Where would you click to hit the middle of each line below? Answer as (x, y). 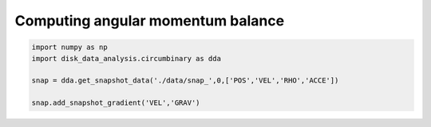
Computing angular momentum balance (150, 21)
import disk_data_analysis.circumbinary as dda (126, 58)
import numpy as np (69, 47)
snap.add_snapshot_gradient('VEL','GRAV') (116, 103)
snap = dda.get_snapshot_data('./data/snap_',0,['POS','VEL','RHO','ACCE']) (185, 81)
